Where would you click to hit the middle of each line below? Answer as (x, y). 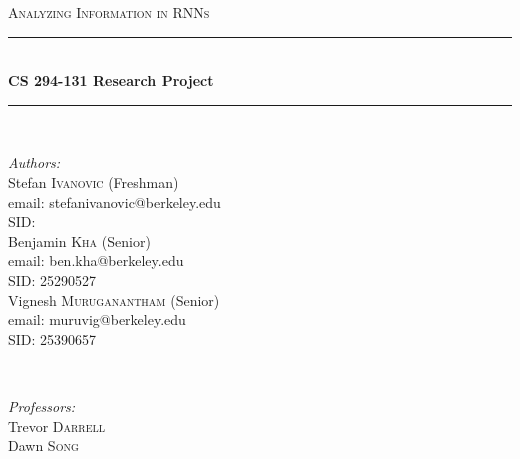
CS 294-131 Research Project (111, 80)
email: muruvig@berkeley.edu (97, 319)
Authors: (34, 162)
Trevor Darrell (57, 425)
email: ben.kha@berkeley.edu (96, 260)
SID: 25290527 (52, 279)
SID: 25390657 (52, 338)
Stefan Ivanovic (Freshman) (93, 181)
